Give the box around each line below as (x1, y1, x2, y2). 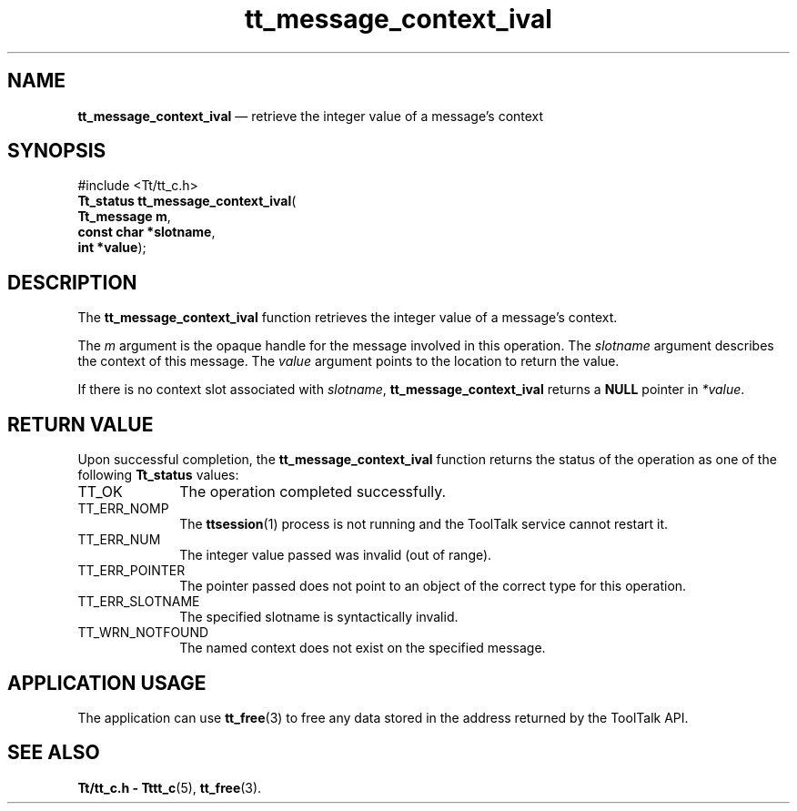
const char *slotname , (77, 224, 216, 240)
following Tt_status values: (77, 467, 239, 483)
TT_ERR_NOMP (77, 501, 169, 517)
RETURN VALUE (7, 412, 154, 436)
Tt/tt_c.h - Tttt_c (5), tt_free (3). (77, 779, 262, 796)
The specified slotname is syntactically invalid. (179, 609, 459, 625)
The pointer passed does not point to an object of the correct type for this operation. (179, 578, 687, 594)
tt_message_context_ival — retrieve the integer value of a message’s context (77, 107, 544, 124)
